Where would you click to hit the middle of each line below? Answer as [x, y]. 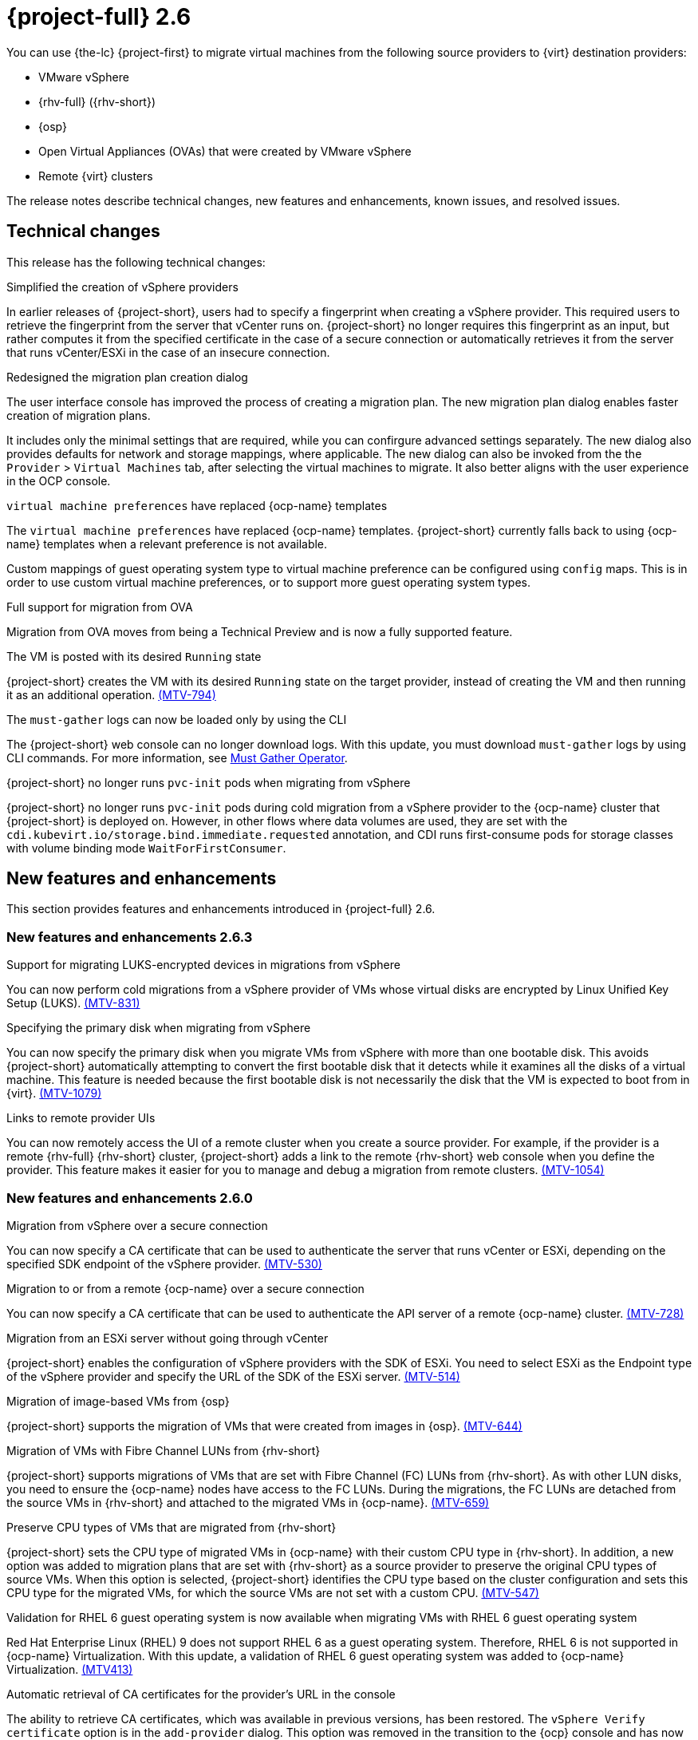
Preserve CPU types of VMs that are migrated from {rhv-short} [172, 1527]
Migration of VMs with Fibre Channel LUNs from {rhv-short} [164, 1450]
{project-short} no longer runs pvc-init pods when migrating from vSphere [209, 782]
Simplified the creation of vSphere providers [122, 287]
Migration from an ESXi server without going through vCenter [168, 1338]
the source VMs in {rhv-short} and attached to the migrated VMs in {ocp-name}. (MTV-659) [248, 1502]
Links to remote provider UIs [81, 1118]
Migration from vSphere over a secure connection [137, 1225]
